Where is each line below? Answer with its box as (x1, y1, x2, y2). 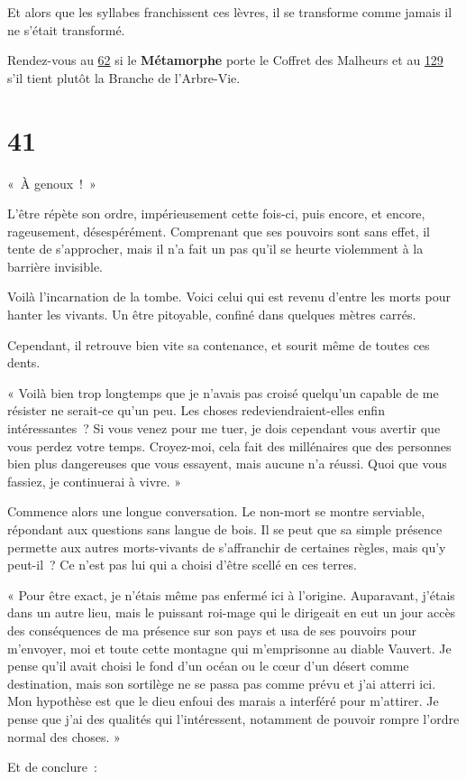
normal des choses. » (7, 727, 121, 746)
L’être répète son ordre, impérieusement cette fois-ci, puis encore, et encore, (7, 204, 425, 223)
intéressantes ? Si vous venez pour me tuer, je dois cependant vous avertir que (7, 419, 441, 438)
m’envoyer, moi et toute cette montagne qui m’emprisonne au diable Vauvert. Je (7, 638, 452, 657)
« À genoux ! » (7, 173, 96, 192)
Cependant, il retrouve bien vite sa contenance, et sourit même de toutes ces (7, 335, 430, 354)
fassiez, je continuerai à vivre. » (7, 471, 182, 490)
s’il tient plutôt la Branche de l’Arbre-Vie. (7, 68, 241, 87)
